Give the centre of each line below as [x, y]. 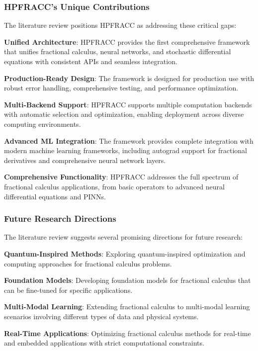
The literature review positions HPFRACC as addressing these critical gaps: [120, 25]
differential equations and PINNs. [55, 196]
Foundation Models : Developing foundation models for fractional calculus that [128, 280]
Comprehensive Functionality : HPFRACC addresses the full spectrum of [121, 177]
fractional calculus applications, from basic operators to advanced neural [114, 186]
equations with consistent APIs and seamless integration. [91, 61]
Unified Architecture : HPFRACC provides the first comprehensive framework [127, 42]
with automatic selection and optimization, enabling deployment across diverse [124, 114]
